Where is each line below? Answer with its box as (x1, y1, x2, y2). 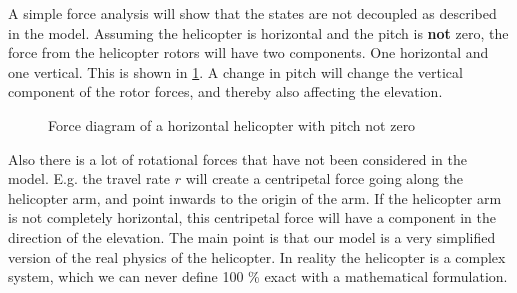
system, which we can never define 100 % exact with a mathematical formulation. (8, 266, 508, 287)
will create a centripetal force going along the (185, 168, 464, 189)
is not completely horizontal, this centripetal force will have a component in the (8, 207, 496, 228)
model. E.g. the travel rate (8, 168, 171, 189)
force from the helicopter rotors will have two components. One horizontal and (8, 42, 489, 63)
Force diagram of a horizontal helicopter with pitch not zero (48, 114, 416, 135)
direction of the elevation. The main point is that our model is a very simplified (8, 226, 496, 247)
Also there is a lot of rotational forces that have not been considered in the (8, 148, 467, 169)
